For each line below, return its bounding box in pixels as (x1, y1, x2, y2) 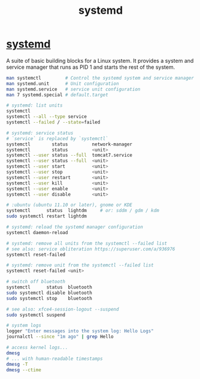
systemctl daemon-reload (6, 229, 68, 235)
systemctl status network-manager (6, 141, 133, 147)
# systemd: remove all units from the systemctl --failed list (6, 240, 168, 246)
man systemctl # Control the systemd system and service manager (6, 75, 195, 81)
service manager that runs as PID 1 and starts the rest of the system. (6, 63, 175, 71)
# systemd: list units (6, 102, 63, 108)
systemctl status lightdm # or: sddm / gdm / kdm (6, 208, 160, 214)
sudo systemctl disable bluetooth (6, 290, 93, 296)
